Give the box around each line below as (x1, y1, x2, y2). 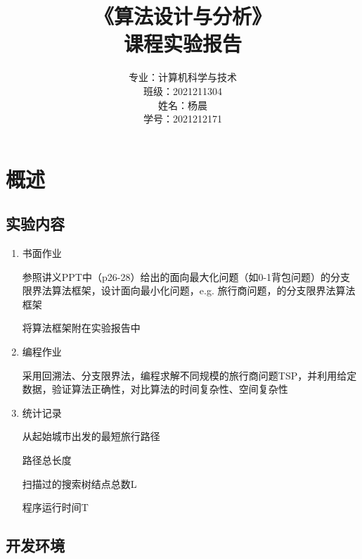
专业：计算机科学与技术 (129, 70, 237, 84)
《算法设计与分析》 (93, 1, 271, 30)
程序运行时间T (22, 500, 89, 515)
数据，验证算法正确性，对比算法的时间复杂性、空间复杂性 (22, 382, 288, 396)
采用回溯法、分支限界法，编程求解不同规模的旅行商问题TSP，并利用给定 (22, 368, 357, 382)
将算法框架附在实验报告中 (22, 320, 141, 335)
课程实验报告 (123, 29, 242, 58)
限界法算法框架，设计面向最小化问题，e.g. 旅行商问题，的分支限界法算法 (22, 283, 356, 298)
